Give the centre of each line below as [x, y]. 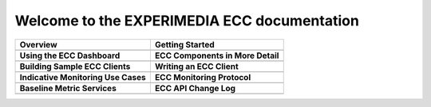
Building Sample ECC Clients [75, 66]
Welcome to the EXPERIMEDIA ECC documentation [187, 21]
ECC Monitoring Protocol [203, 77]
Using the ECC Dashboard [70, 55]
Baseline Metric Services [68, 88]
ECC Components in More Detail [217, 55]
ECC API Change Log [195, 88]
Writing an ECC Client [196, 66]
